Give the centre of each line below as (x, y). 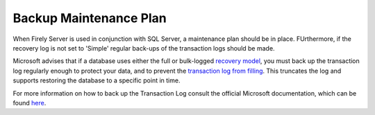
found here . (30, 103)
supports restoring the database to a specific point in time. (97, 80)
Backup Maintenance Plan (90, 18)
